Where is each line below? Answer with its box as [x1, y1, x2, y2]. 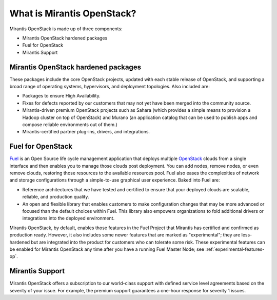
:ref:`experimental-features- [205, 246, 265, 252]
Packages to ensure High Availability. [22, 93, 101, 99]
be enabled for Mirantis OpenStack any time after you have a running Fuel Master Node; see [9, 246, 205, 252]
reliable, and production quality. [22, 194, 89, 200]
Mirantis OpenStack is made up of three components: [9, 26, 123, 32]
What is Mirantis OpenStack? [9, 8, 136, 19]
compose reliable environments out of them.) [22, 121, 117, 128]
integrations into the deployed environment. [22, 215, 115, 222]
